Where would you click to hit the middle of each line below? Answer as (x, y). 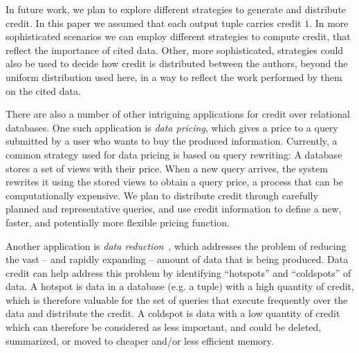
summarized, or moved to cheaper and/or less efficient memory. (140, 340)
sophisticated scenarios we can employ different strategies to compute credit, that (178, 36)
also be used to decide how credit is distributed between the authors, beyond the (177, 63)
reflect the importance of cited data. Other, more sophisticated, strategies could (175, 49)
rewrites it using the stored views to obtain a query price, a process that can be (174, 182)
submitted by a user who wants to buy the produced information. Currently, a (172, 141)
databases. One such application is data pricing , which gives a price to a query (172, 127)
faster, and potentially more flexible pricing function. (118, 222)
